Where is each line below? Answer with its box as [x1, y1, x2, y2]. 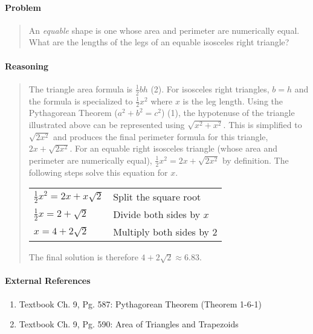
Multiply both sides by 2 [113, 225, 218, 239]
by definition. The [222, 153, 289, 166]
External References [5, 274, 91, 287]
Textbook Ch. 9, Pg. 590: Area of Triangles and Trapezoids [19, 318, 239, 330]
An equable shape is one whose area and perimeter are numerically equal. [28, 24, 300, 36]
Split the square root [113, 190, 201, 204]
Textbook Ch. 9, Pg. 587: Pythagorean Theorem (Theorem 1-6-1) [19, 297, 262, 310]
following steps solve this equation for [28, 165, 168, 178]
